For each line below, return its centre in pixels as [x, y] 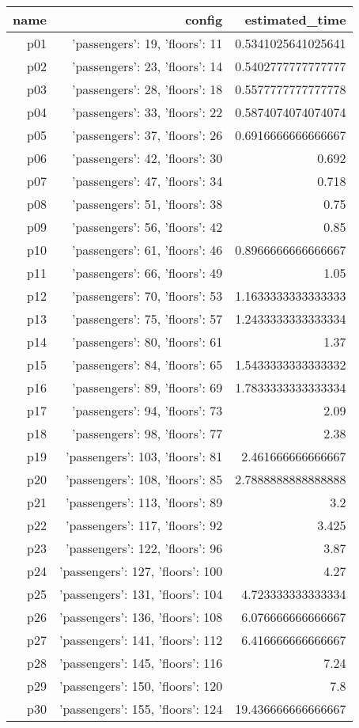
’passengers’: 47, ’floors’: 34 [147, 181]
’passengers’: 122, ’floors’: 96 [144, 548]
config [204, 19]
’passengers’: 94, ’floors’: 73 [147, 410]
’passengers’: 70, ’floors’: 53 [147, 296]
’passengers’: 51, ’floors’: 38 [147, 204]
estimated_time [295, 19]
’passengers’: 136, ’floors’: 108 [141, 617]
